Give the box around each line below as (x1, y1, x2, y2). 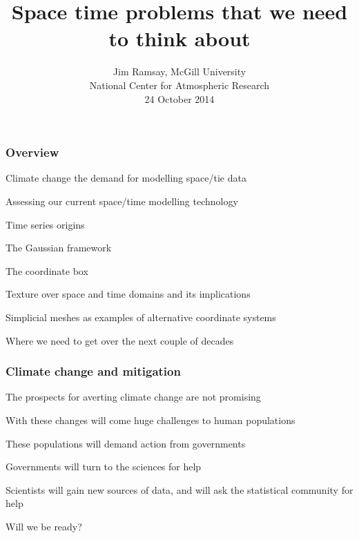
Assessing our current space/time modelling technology (6, 193, 238, 208)
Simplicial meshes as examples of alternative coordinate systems (6, 309, 276, 324)
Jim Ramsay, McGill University (113, 64, 246, 79)
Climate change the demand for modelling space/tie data (6, 171, 246, 185)
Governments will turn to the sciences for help (6, 459, 202, 474)
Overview (6, 144, 59, 161)
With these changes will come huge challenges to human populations (6, 412, 295, 427)
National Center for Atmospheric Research (89, 77, 270, 92)
